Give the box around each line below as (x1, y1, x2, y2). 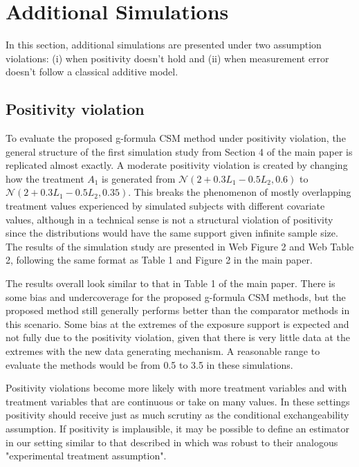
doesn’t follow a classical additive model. (6, 64, 178, 79)
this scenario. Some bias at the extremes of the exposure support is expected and (6, 316, 349, 331)
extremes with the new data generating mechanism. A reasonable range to (6, 344, 320, 358)
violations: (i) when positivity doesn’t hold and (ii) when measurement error (6, 51, 329, 65)
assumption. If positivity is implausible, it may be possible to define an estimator (6, 421, 349, 435)
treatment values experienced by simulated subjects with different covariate (6, 199, 325, 213)
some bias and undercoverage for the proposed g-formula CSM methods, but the (6, 289, 346, 304)
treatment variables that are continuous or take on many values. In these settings (6, 394, 350, 408)
